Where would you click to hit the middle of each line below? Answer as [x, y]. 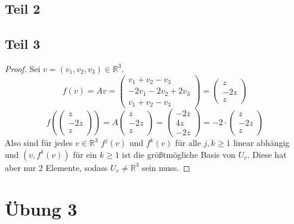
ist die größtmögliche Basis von [179, 154]
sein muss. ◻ [166, 167]
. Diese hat [267, 154]
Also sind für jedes [39, 143]
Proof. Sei [23, 68]
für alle [188, 143]
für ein [85, 154]
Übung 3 [41, 208]
